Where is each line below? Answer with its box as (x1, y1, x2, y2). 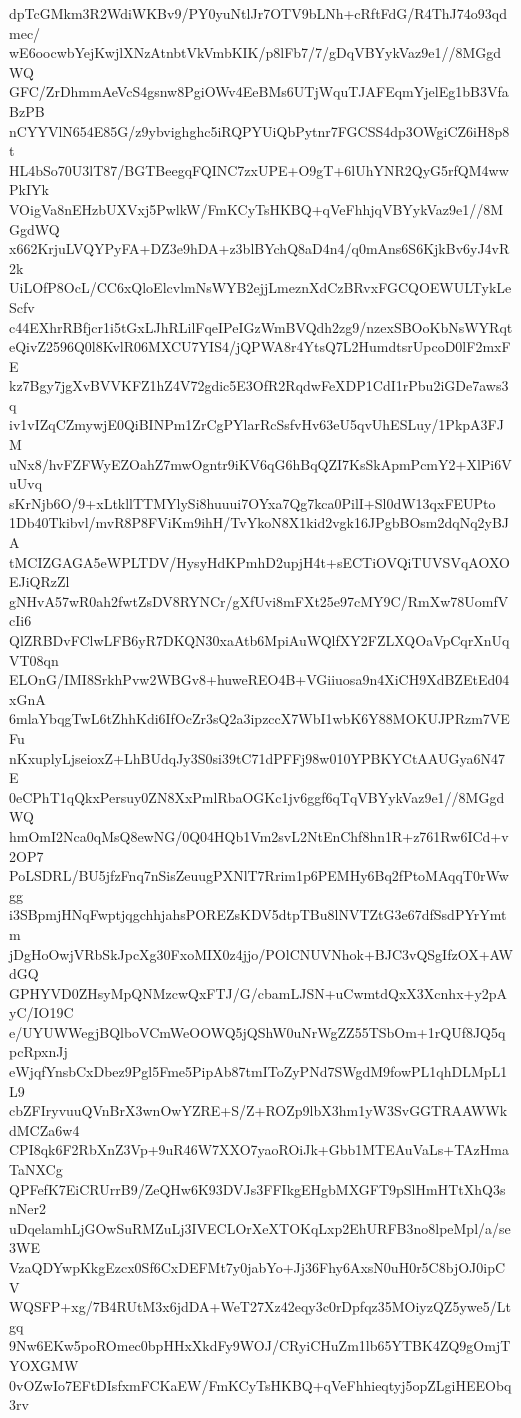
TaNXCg (9, 1159, 63, 1180)
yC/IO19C (9, 1002, 74, 1023)
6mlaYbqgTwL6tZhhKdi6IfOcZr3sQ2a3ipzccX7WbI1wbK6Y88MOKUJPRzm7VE (9, 708, 510, 729)
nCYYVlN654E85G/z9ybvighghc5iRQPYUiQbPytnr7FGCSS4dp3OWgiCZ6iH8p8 (9, 120, 510, 141)
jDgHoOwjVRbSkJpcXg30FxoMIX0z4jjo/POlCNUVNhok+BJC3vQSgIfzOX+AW (9, 943, 513, 964)
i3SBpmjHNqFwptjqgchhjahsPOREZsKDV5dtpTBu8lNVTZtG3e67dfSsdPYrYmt (9, 904, 507, 925)
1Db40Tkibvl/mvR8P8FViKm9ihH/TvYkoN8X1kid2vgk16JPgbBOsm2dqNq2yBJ (9, 512, 510, 533)
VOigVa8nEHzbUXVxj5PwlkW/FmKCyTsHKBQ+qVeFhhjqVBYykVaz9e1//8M (9, 198, 504, 219)
